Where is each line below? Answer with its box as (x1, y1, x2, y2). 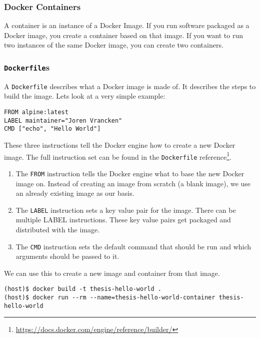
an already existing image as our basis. (15, 188, 134, 198)
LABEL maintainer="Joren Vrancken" (4, 117, 122, 124)
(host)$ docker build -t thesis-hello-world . (4, 285, 161, 293)
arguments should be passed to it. (15, 251, 119, 261)
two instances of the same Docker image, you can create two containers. (4, 40, 223, 50)
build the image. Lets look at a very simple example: (4, 91, 165, 101)
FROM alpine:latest (4, 109, 68, 116)
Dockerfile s (4, 61, 50, 73)
